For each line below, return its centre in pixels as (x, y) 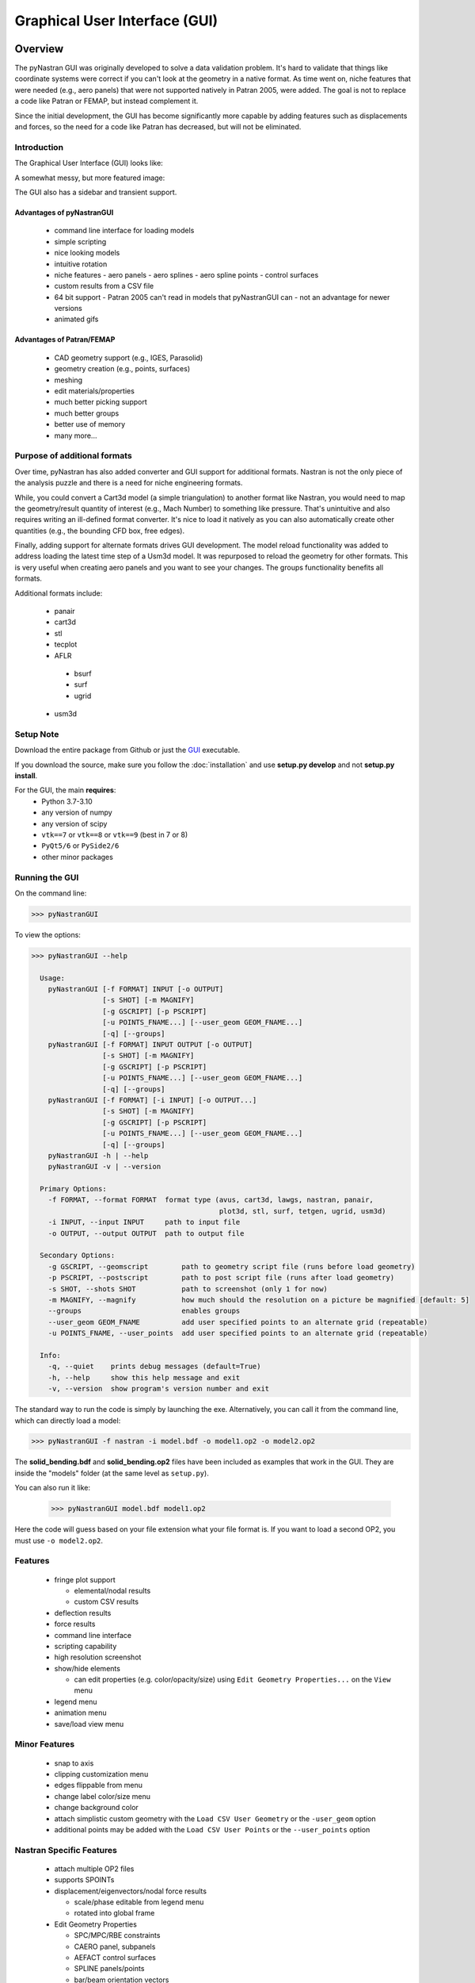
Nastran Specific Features (66, 1850)
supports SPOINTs (84, 1880)
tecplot (66, 644)
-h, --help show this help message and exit (144, 1377)
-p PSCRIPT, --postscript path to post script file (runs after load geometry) (221, 1278)
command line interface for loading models (124, 231)
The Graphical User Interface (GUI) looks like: (89, 163)
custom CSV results (106, 1601)
